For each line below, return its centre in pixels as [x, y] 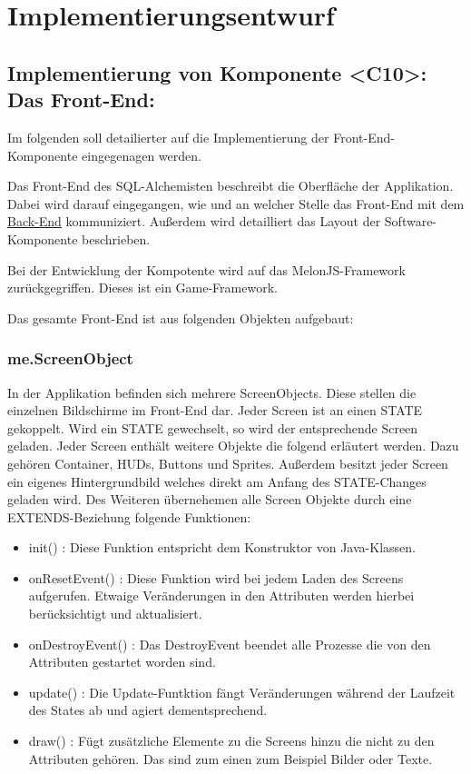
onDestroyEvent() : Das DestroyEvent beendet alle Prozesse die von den [230, 644]
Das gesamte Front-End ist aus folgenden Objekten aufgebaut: [181, 318]
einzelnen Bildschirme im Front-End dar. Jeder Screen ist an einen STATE [215, 410]
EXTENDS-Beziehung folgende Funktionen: [129, 516]
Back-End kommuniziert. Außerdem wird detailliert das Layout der [194, 221]
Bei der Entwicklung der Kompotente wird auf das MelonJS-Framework [206, 269]
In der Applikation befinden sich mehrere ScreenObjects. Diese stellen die [212, 392]
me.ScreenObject [70, 358]
